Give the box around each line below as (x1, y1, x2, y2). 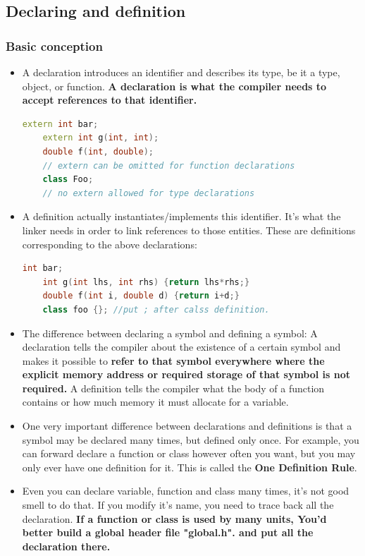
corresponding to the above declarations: (22, 236, 197, 251)
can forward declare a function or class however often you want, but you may (22, 446, 356, 461)
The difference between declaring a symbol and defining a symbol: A (22, 325, 318, 340)
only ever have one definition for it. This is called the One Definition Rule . (22, 459, 357, 474)
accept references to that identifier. (22, 92, 197, 107)
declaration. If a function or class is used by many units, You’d (22, 511, 327, 526)
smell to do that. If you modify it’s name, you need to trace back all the (22, 497, 334, 512)
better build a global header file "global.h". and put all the (22, 525, 314, 540)
